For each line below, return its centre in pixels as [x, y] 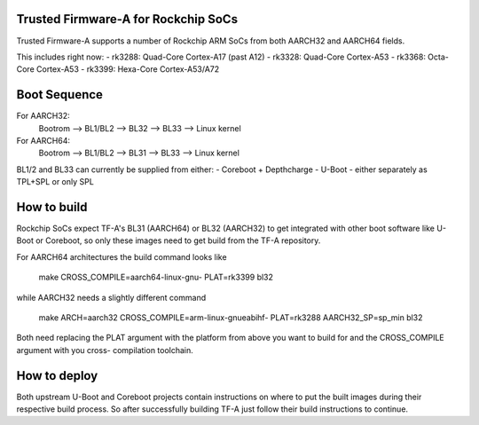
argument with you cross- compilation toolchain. [105, 350]
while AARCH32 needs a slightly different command [111, 297]
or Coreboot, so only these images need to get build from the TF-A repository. [178, 240]
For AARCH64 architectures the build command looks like [122, 256]
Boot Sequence [60, 94]
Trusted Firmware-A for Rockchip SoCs [127, 19]
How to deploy [57, 376]
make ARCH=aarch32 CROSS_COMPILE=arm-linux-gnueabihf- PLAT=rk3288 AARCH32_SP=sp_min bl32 [231, 318]
